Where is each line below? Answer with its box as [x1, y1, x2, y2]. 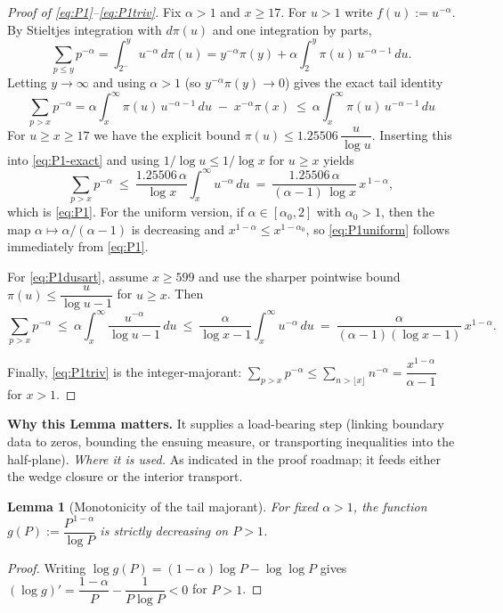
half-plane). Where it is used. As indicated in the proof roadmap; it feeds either [7, 449, 442, 468]
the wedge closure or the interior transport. [7, 467, 243, 486]
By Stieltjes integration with [7, 20, 162, 38]
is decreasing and [131, 219, 225, 238]
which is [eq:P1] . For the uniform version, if [7, 202, 244, 221]
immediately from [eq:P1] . [7, 237, 149, 256]
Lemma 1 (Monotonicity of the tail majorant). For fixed [7, 496, 319, 515]
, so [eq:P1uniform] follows [305, 219, 450, 238]
